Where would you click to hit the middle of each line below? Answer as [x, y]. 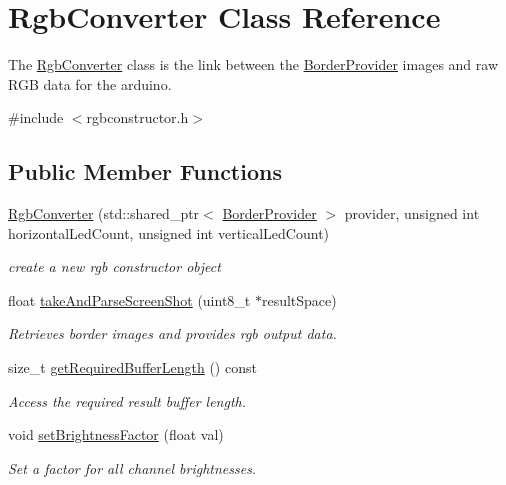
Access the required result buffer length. [127, 400]
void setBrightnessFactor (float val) [116, 434]
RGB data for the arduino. [90, 83]
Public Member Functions [145, 171]
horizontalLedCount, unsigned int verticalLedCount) [169, 232]
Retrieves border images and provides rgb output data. [172, 333]
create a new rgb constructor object [114, 266]
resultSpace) [299, 299]
